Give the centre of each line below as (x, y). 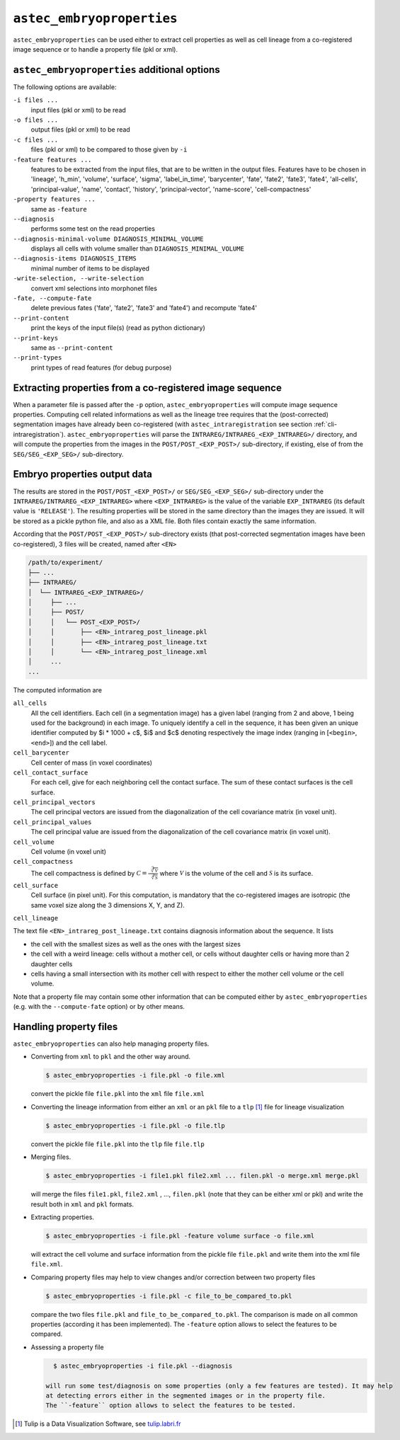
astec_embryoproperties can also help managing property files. (111, 1044)
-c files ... (36, 139)
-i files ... (36, 100)
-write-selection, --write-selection (79, 279)
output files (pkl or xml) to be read (80, 130)
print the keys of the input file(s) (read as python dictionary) (118, 328)
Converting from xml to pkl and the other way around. (111, 1057)
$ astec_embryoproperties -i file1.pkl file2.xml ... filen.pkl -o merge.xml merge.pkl (202, 1176)
